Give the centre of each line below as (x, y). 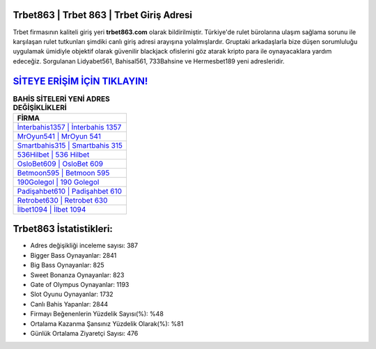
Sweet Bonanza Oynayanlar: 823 (77, 274)
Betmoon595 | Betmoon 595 (63, 173)
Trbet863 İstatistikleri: (63, 229)
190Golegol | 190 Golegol (58, 182)
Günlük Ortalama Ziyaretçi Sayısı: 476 (84, 333)
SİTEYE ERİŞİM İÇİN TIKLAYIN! (80, 81)
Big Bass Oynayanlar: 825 (67, 265)
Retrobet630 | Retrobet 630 (62, 200)
